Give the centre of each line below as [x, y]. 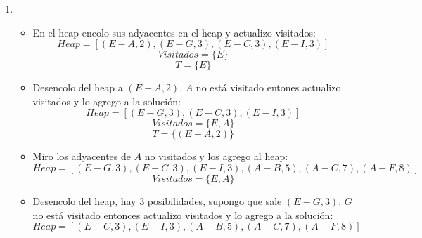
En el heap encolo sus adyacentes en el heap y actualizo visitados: [174, 32]
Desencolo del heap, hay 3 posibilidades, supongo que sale [157, 200]
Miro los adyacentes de [82, 156]
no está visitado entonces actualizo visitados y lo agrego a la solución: [183, 214]
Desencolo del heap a [78, 87]
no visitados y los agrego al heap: [216, 156]
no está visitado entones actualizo [268, 87]
